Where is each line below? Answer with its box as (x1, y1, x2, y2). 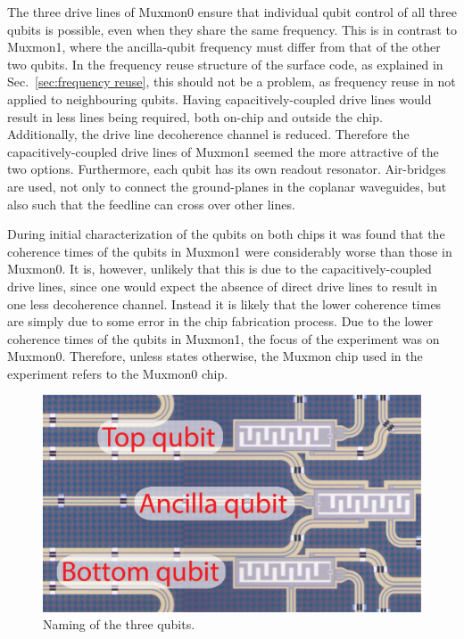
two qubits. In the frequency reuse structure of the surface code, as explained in (7, 54, 443, 73)
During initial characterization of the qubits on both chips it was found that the (7, 225, 445, 243)
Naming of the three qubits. (43, 615, 195, 634)
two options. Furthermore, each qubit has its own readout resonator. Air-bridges (7, 160, 446, 178)
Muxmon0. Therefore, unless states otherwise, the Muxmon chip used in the (7, 347, 423, 365)
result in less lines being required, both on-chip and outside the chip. (7, 107, 383, 126)
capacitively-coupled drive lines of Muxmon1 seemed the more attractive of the (7, 142, 439, 160)
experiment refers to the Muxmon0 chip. (7, 364, 228, 382)
